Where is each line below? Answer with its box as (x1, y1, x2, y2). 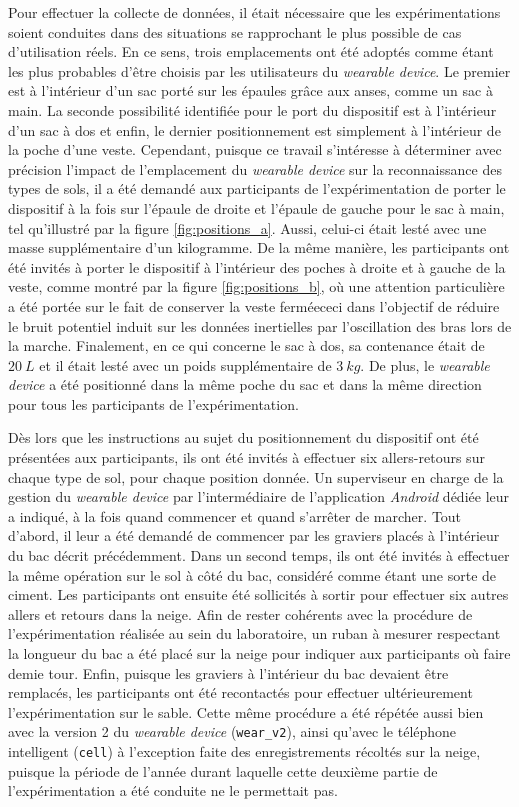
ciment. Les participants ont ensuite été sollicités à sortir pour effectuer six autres (8, 584, 509, 605)
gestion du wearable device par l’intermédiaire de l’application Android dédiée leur (8, 486, 510, 507)
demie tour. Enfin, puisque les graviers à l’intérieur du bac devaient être (8, 662, 449, 683)
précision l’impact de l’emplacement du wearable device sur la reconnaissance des (8, 158, 502, 179)
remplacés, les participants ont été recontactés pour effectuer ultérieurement (8, 682, 473, 703)
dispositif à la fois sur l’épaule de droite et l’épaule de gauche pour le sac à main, (8, 197, 505, 218)
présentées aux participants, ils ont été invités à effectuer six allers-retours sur (8, 447, 485, 468)
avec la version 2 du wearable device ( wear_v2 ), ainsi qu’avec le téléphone (8, 721, 457, 742)
